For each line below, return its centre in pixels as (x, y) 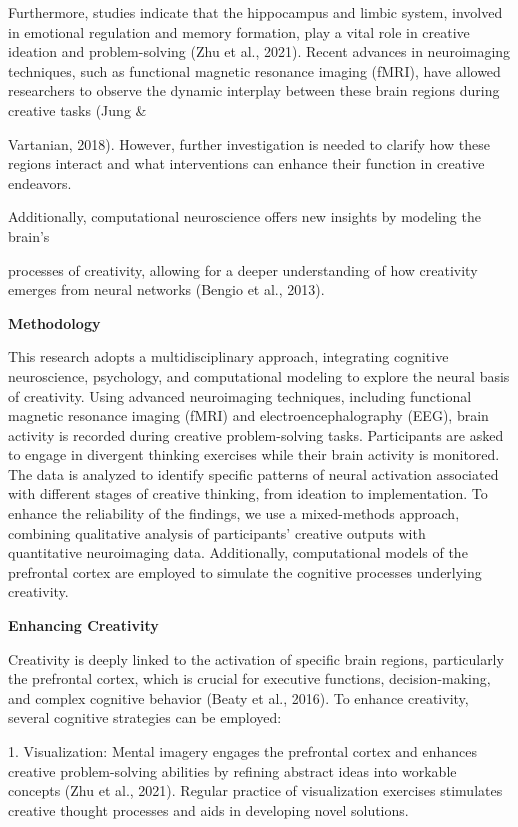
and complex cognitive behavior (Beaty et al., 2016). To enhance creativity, (238, 697)
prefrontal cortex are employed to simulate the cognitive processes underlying (245, 571)
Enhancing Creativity (83, 625)
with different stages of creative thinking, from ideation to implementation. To (248, 493)
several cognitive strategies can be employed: (145, 717)
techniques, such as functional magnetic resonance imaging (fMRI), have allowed (254, 70)
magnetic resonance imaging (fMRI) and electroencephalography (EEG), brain (248, 415)
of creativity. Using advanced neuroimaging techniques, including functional (240, 395)
